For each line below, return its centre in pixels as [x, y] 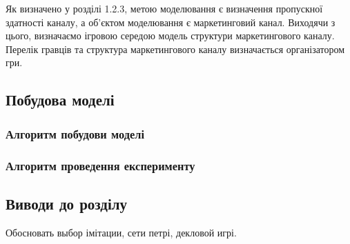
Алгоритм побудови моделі [75, 133]
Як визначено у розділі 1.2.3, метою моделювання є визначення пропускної [164, 8]
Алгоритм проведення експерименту [100, 165]
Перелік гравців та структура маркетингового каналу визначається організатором [175, 49]
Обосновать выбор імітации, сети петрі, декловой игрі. [121, 232]
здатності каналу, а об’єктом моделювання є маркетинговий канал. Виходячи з [171, 22]
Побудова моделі [60, 100]
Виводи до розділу [67, 203]
